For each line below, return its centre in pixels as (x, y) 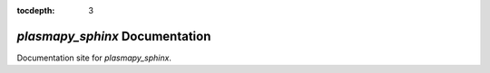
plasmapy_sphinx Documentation (114, 36)
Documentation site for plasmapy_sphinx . (94, 58)
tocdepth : (36, 10)
